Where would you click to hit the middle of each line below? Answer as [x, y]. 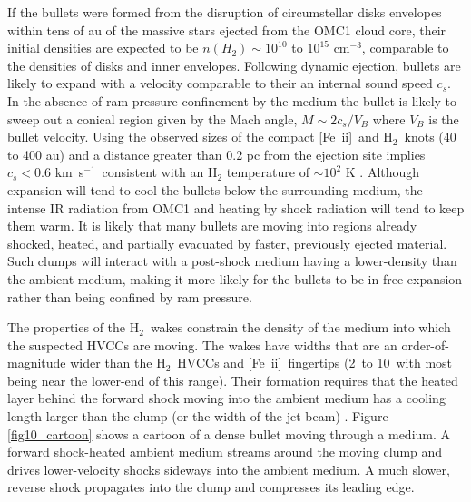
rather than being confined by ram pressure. [130, 296]
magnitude [37, 363]
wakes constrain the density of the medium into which [300, 327]
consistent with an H [160, 172]
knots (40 [430, 137]
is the [444, 118]
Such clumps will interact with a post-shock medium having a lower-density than [232, 261]
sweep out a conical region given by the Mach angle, [152, 118]
